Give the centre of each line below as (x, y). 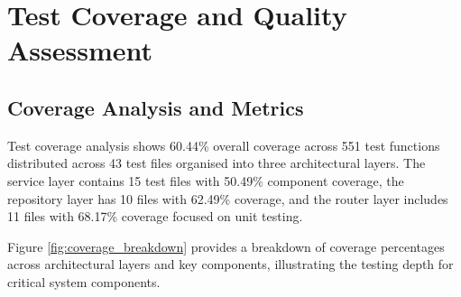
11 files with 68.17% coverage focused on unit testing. (155, 216)
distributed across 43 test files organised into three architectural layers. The (217, 163)
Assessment (80, 50)
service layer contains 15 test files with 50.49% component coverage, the (206, 180)
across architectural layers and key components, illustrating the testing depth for (230, 264)
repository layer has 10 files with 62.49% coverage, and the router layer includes (228, 198)
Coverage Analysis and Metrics (156, 107)
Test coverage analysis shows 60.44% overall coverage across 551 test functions (224, 145)
